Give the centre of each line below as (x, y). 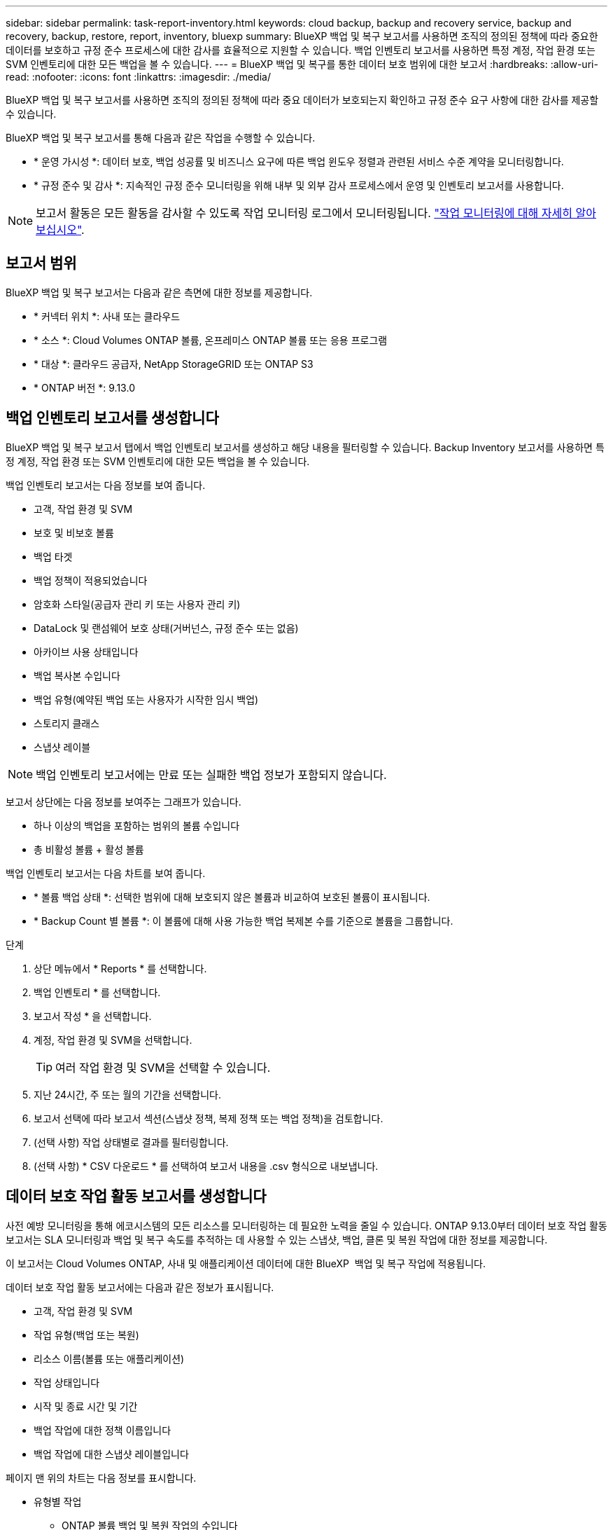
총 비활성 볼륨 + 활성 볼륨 (89, 849)
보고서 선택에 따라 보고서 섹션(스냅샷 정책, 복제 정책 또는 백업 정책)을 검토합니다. (209, 1118)
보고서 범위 (41, 263)
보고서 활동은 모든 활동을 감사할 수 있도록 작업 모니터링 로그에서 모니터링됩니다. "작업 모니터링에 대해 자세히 (304, 213)
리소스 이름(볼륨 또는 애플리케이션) (109, 1358)
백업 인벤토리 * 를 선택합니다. (97, 992)
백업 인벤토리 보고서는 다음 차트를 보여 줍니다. (106, 873)
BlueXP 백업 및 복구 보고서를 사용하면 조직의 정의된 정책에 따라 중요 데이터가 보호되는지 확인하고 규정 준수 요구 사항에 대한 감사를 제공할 (302, 100)
